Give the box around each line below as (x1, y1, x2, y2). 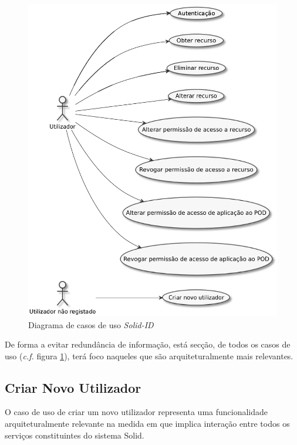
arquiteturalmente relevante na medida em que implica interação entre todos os (5, 417, 290, 430)
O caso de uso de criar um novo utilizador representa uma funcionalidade (5, 406, 268, 418)
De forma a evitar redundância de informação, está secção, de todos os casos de (5, 338, 291, 350)
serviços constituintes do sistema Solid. (5, 429, 144, 441)
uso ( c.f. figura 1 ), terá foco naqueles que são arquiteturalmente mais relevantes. (5, 349, 293, 362)
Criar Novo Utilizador (5, 378, 141, 396)
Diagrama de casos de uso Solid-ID (28, 318, 154, 331)
